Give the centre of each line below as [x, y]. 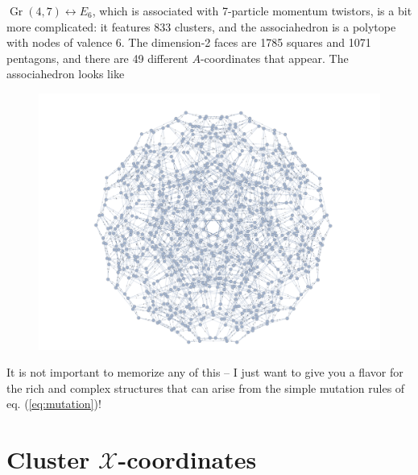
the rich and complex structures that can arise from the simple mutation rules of [206, 387]
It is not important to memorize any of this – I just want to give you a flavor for [205, 372]
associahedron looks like [66, 74]
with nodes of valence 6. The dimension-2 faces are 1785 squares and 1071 [189, 42]
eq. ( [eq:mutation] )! [54, 404]
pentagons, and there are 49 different [97, 58]
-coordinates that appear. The [274, 58]
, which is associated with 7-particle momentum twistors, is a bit [252, 10]
